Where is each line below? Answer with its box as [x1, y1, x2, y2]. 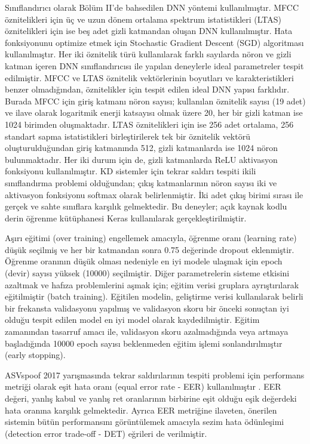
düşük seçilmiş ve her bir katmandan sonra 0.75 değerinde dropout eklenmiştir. [5, 243, 294, 255]
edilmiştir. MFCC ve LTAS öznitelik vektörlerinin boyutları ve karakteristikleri [5, 71, 294, 84]
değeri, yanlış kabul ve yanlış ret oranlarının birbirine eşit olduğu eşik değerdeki [5, 392, 297, 404]
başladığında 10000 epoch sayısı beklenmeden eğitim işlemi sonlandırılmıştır [5, 337, 283, 349]
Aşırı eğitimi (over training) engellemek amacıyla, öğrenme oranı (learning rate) [5, 232, 297, 244]
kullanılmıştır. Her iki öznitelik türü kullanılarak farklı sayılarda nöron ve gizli [5, 48, 291, 60]
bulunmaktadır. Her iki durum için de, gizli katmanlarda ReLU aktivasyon [5, 153, 278, 165]
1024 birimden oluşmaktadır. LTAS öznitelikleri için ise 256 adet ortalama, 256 [5, 118, 294, 130]
